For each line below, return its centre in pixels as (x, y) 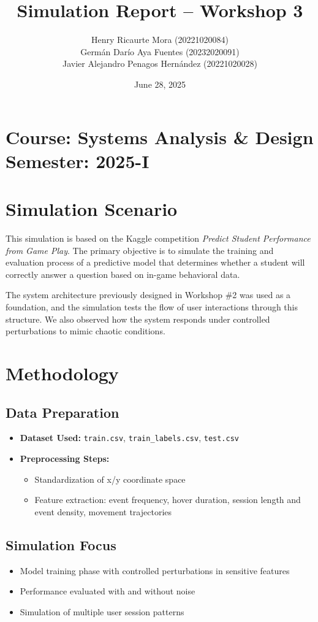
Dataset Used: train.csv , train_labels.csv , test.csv (130, 438)
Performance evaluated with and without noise (108, 591)
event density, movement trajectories (103, 511)
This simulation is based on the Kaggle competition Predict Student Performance (158, 238)
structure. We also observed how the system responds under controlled (138, 319)
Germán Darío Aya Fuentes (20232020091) (160, 51)
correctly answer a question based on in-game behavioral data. (123, 274)
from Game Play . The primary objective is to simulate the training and (140, 250)
